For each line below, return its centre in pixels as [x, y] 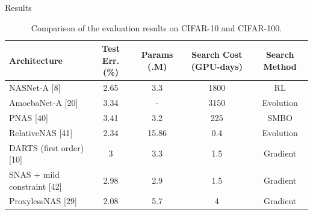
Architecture [36, 60]
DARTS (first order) [47, 147]
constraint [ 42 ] [36, 186]
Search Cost [217, 54]
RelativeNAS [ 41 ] [41, 132]
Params [157, 54]
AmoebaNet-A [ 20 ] [44, 103]
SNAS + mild [35, 174]
